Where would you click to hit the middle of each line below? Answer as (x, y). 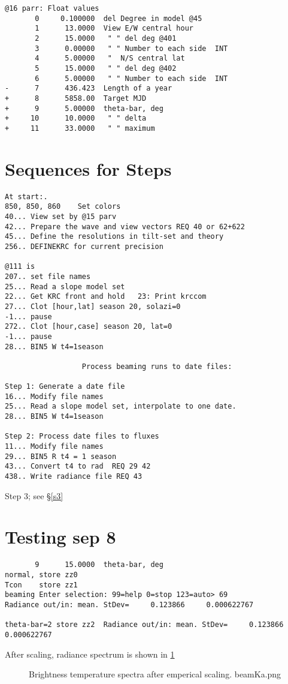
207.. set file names (48, 276)
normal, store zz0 (41, 575)
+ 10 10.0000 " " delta (76, 118)
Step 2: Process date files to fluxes (82, 436)
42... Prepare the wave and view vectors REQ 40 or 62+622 (125, 226)
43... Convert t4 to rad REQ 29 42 (78, 466)
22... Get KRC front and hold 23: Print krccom (106, 297)
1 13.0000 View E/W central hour (114, 28)
